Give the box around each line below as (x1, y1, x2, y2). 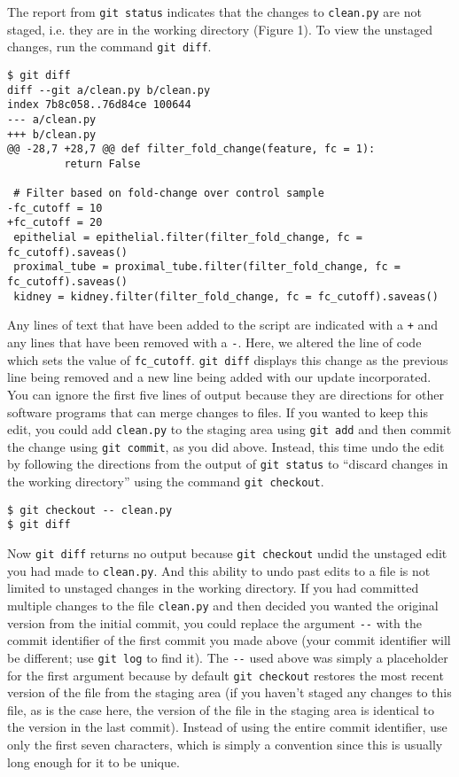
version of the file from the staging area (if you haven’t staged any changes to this (7, 683, 452, 702)
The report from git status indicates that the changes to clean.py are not (7, 3, 422, 20)
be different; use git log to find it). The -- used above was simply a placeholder (7, 648, 448, 666)
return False (64, 157, 141, 170)
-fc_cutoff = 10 (7, 201, 103, 214)
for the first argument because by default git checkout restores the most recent (7, 665, 444, 684)
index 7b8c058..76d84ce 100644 (7, 98, 191, 112)
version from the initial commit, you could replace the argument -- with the (7, 613, 422, 632)
